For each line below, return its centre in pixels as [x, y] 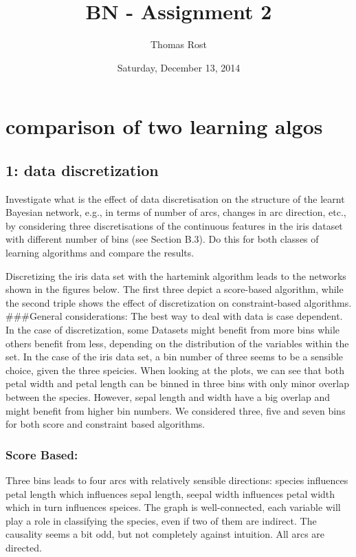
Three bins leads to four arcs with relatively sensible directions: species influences [177, 480]
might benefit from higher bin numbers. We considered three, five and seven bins [176, 410]
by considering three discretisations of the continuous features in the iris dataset [174, 225]
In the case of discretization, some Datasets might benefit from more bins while [173, 330]
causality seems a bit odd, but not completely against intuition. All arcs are [165, 534]
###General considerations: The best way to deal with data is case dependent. [174, 316]
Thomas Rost [179, 44]
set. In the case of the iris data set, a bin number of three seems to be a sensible [175, 357]
